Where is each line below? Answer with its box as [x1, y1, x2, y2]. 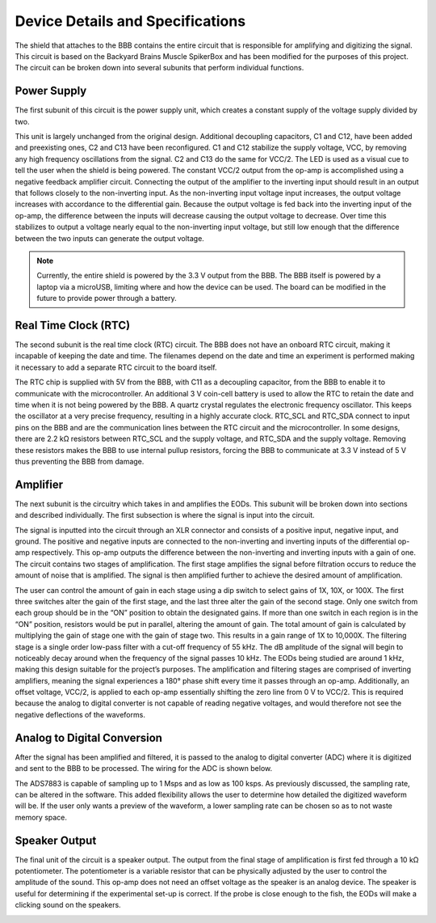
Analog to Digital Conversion [15, 730, 163, 744]
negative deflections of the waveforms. [15, 709, 145, 719]
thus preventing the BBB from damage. [15, 456, 145, 466]
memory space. [15, 812, 68, 822]
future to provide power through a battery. [36, 294, 177, 303]
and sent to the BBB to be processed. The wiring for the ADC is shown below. [15, 764, 273, 773]
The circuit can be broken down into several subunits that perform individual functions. [15, 63, 304, 73]
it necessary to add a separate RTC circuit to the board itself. [15, 362, 217, 372]
